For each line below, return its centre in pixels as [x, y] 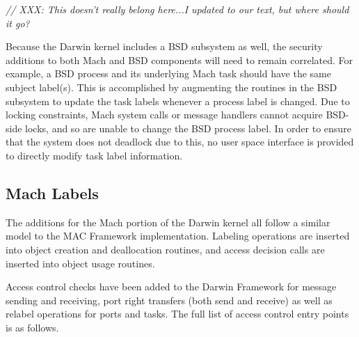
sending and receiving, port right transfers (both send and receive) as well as [169, 300]
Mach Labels [52, 193]
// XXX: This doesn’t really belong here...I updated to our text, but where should [177, 9]
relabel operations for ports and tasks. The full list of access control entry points [177, 314]
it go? [18, 23]
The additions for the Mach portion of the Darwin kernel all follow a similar [168, 222]
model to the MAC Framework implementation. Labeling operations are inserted [178, 236]
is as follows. [32, 327]
